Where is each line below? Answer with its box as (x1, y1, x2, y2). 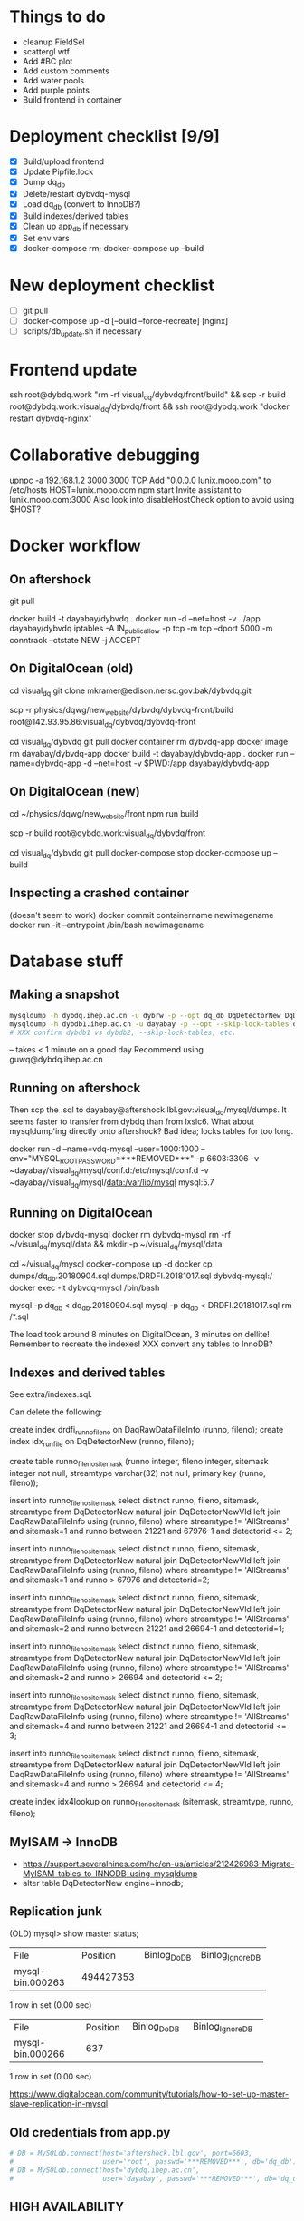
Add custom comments (22, 65, 110, 76)
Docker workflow (9, 535, 142, 556)
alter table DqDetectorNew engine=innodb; (22, 1878, 184, 1888)
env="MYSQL (9, 1153, 61, 1164)
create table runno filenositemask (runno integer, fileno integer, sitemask (9, 1455, 269, 1469)
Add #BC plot (22, 55, 73, 66)
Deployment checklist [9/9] (9, 126, 220, 147)
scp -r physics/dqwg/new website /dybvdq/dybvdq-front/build (9, 705, 234, 718)
